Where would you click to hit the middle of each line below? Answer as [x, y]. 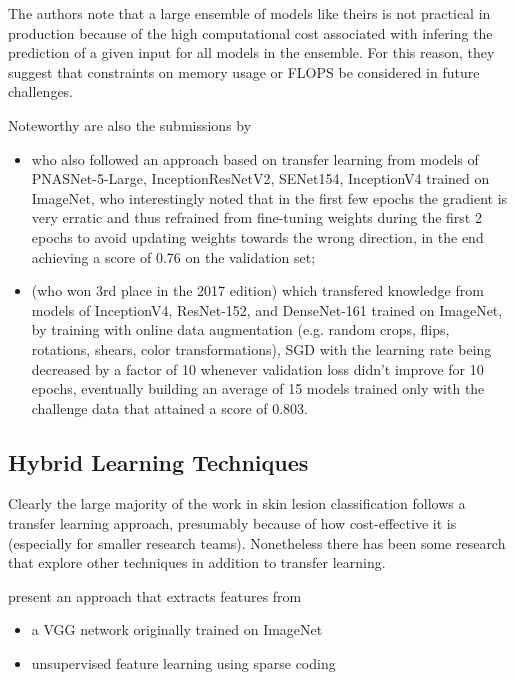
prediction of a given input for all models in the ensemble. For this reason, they [251, 52]
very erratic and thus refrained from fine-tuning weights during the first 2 [256, 217]
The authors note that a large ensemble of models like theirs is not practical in [249, 13]
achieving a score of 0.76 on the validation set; [173, 256]
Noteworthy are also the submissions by [130, 124]
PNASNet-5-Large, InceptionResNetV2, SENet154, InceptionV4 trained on [260, 178]
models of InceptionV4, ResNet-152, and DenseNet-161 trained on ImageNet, [267, 309]
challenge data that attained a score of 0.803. [170, 407]
